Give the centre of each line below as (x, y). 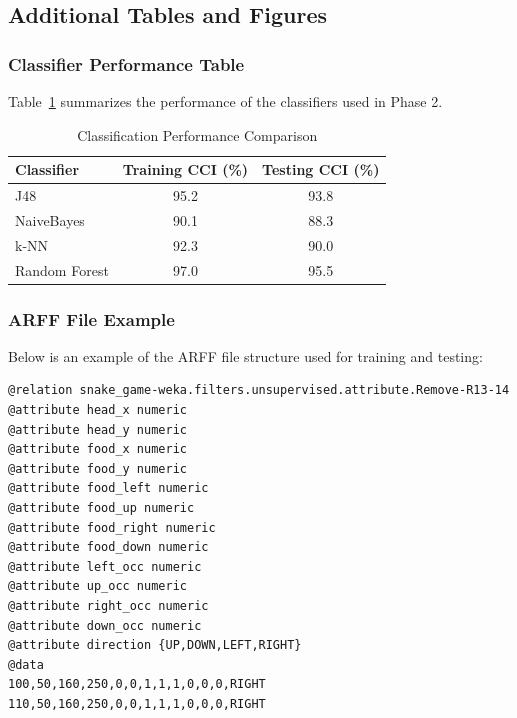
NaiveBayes (50, 219)
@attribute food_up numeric (101, 508)
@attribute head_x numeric (97, 410)
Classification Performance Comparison (197, 134)
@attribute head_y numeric (97, 429)
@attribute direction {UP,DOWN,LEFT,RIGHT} (155, 645)
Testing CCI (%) (321, 169)
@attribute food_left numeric (108, 488)
